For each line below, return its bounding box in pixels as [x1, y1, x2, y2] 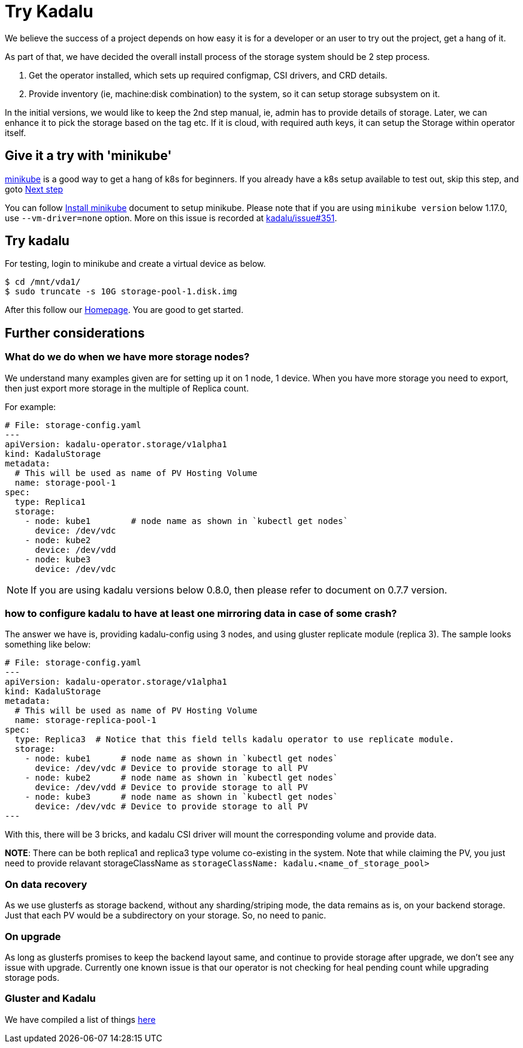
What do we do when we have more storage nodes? [5, 351, 250, 363]
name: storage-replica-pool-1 [14, 715, 156, 725]
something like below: [5, 639, 91, 650]
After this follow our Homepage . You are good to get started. [5, 305, 244, 315]
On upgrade [5, 930, 61, 942]
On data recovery [5, 878, 87, 890]
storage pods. [5, 972, 60, 983]
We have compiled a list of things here [5, 1014, 156, 1025]
